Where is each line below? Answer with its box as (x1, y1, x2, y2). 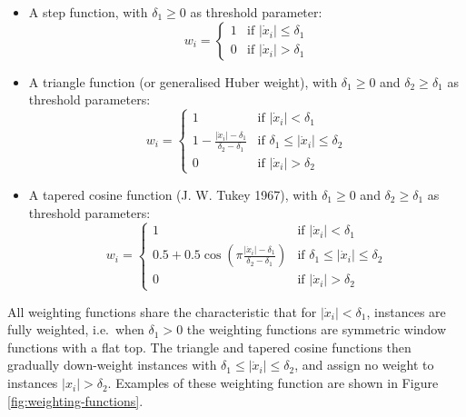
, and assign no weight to (294, 355, 434, 374)
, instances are (366, 302, 446, 321)
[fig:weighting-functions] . (7, 391, 144, 410)
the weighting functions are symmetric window (186, 320, 447, 339)
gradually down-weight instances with (7, 355, 217, 374)
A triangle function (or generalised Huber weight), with (28, 72, 338, 91)
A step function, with (28, 3, 148, 21)
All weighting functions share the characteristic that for (7, 302, 317, 321)
